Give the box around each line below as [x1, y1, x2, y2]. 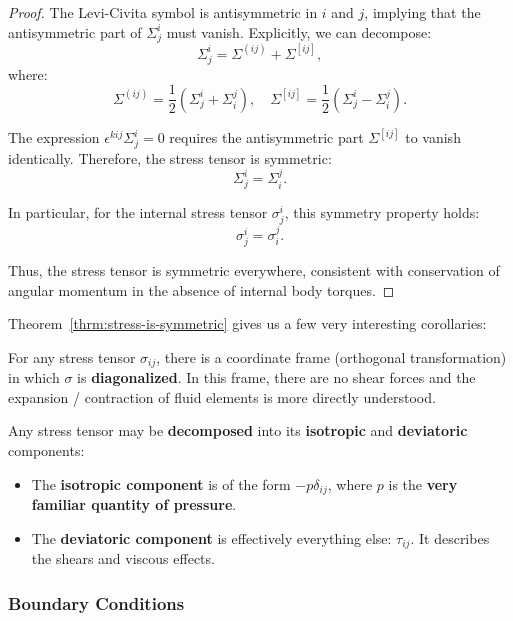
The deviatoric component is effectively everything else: [31, 527, 392, 548]
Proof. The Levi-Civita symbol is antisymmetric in [8, 2, 318, 22]
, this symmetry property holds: [284, 201, 480, 222]
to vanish [405, 127, 461, 147]
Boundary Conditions [8, 590, 185, 615]
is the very [388, 473, 458, 494]
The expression [8, 127, 100, 147]
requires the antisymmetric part [169, 127, 364, 147]
